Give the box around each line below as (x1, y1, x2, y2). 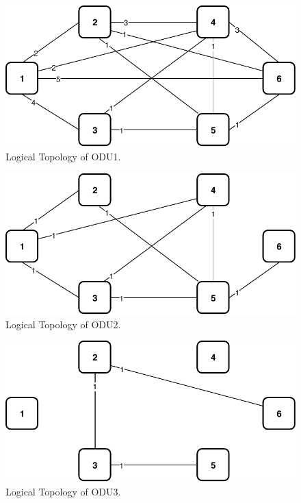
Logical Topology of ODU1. (5, 149, 121, 163)
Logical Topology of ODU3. (5, 484, 121, 499)
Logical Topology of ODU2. (5, 317, 121, 331)
